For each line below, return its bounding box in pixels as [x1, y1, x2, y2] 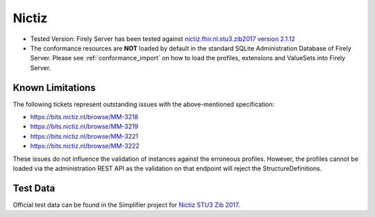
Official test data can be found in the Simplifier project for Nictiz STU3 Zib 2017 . [12, 200, 240, 209]
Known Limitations [12, 82, 97, 94]
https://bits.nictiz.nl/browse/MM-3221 [30, 132, 139, 140]
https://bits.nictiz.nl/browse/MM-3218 [30, 113, 139, 121]
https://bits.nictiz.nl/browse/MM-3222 [30, 142, 140, 150]
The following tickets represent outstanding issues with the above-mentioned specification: [12, 100, 274, 108]
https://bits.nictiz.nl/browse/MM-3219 [30, 122, 139, 131]
